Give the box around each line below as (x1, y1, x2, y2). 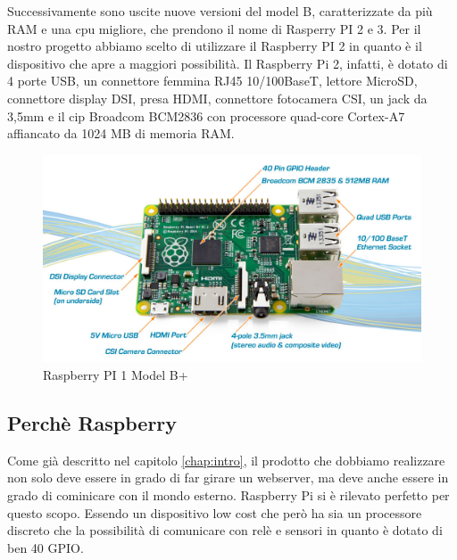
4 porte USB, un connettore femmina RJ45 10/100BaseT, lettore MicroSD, (7, 71, 418, 90)
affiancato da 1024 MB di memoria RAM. (7, 124, 235, 143)
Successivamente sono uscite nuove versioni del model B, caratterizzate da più (7, 2, 433, 20)
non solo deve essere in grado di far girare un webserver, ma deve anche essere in (7, 468, 449, 487)
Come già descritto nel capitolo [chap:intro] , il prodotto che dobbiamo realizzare (7, 450, 445, 469)
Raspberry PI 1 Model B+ (43, 366, 188, 384)
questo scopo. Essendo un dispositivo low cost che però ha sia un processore (7, 503, 422, 522)
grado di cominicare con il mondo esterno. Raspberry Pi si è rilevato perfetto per (7, 486, 450, 505)
